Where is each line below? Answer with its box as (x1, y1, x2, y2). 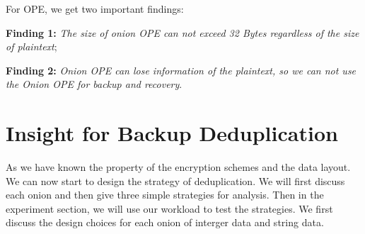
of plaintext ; (6, 39, 57, 54)
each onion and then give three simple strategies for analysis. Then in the (6, 187, 324, 202)
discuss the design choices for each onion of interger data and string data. (6, 215, 324, 230)
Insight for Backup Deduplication (6, 118, 338, 147)
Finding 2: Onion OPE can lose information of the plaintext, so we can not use (6, 62, 357, 77)
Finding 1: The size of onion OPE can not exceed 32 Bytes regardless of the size (6, 25, 359, 40)
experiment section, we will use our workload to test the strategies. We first (6, 201, 333, 216)
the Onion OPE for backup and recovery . (6, 77, 182, 91)
